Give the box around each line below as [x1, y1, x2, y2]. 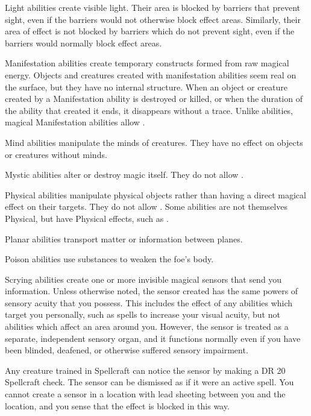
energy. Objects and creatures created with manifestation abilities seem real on [5, 68, 297, 81]
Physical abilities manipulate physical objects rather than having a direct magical [5, 188, 306, 201]
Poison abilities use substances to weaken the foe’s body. [5, 253, 214, 265]
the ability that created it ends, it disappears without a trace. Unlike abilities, [5, 104, 294, 116]
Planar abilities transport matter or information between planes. [5, 232, 243, 245]
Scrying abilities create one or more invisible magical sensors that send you [5, 273, 282, 285]
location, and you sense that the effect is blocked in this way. [5, 399, 230, 412]
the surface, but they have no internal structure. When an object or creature [5, 80, 288, 93]
